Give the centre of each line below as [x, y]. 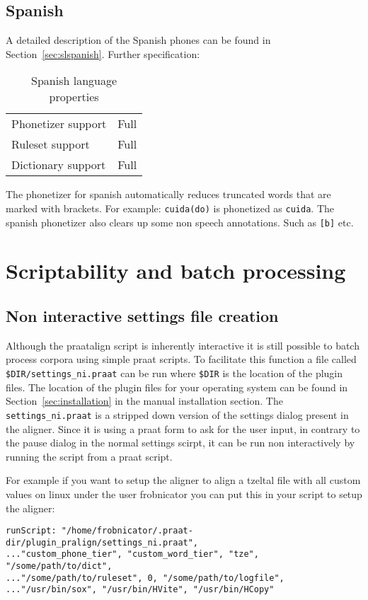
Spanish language [74, 81]
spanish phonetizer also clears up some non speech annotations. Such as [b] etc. [180, 222]
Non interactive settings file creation [142, 316]
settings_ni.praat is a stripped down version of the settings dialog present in [177, 414]
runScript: [31, 531]
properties [74, 97]
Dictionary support [59, 165]
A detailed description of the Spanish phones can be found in [138, 40]
